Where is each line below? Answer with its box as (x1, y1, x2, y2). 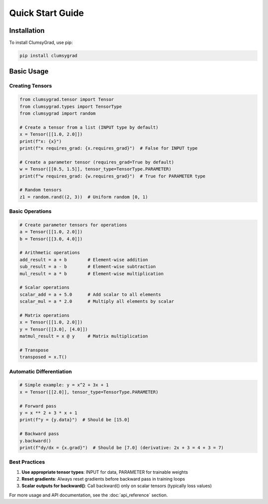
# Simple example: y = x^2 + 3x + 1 (19, 382, 109, 388)
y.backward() (19, 438, 52, 443)
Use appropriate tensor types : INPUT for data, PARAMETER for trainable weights (21, 469, 188, 475)
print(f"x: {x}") (19, 138, 62, 144)
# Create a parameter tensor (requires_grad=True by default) (19, 159, 174, 165)
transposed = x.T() (19, 354, 67, 360)
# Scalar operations (19, 285, 69, 290)
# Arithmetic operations (19, 250, 80, 255)
